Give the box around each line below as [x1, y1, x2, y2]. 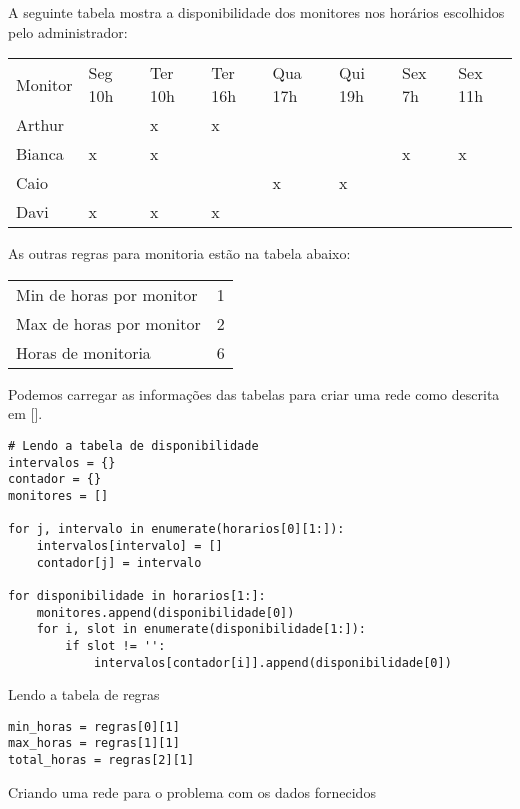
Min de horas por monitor [16, 282, 198, 306]
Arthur [16, 113, 65, 137]
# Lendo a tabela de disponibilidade [8, 438, 259, 453]
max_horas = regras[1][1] [8, 736, 180, 751]
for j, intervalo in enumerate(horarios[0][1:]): [8, 522, 345, 537]
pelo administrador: [8, 21, 128, 42]
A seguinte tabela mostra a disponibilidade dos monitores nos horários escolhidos [8, 2, 505, 22]
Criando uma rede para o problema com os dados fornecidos [8, 781, 376, 802]
